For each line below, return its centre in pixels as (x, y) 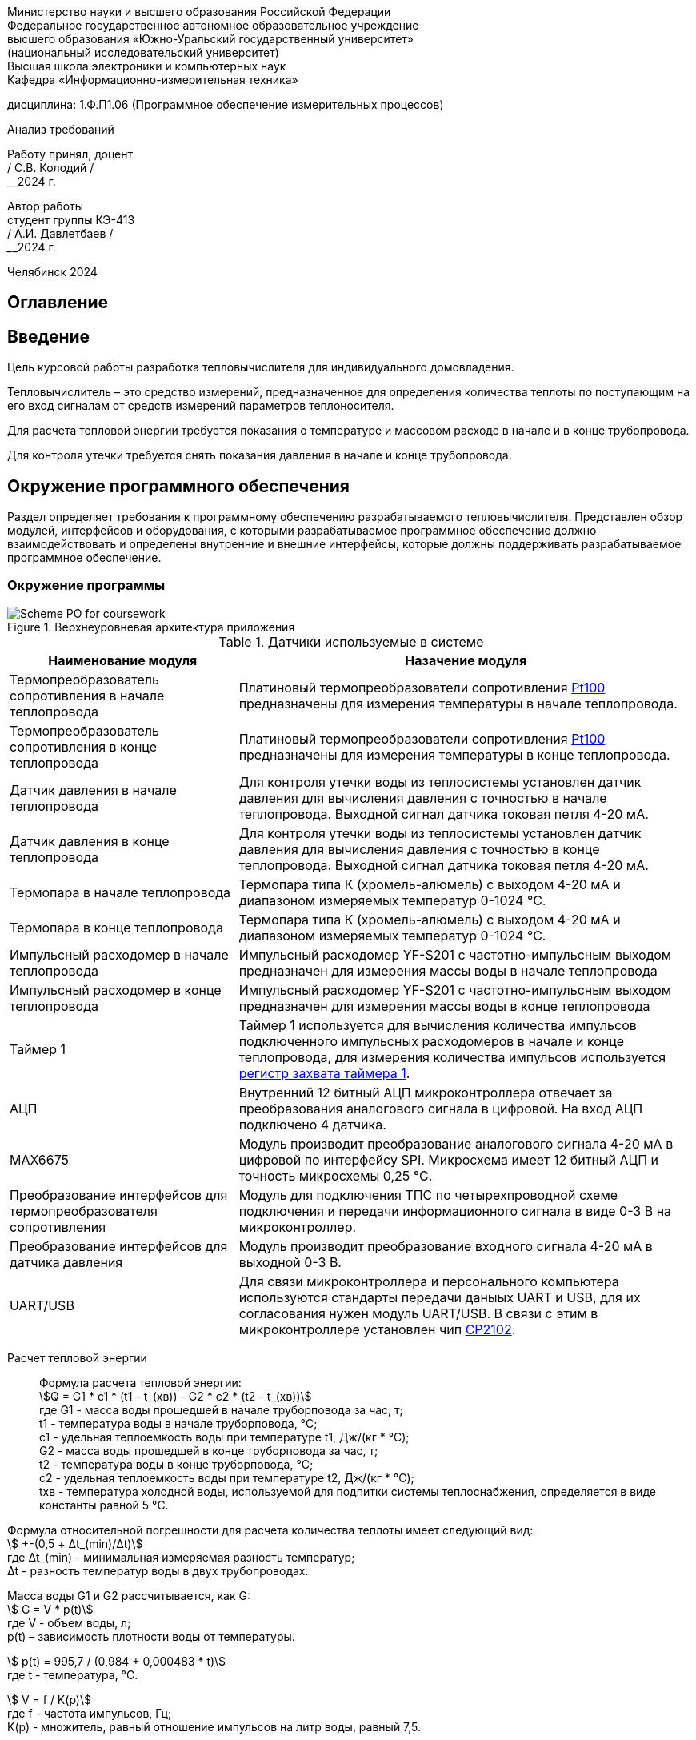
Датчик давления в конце (90, 841)
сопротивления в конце (84, 746)
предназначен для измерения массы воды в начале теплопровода (448, 970)
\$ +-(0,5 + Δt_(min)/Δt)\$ (75, 1543)
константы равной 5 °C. (104, 1505)
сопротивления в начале (87, 695)
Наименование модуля (123, 660)
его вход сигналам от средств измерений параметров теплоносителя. (201, 406)
